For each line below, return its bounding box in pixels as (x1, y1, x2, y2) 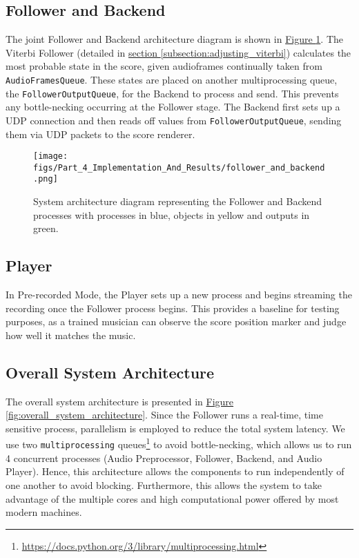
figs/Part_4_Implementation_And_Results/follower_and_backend (33, 162, 325, 173)
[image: (33, 151, 68, 162)
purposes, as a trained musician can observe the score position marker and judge (6, 314, 347, 329)
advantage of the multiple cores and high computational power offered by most (6, 491, 339, 506)
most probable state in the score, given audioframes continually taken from (6, 59, 322, 73)
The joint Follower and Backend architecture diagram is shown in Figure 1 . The (6, 32, 343, 46)
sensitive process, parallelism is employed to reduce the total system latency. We (6, 421, 345, 435)
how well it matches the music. (6, 327, 136, 342)
